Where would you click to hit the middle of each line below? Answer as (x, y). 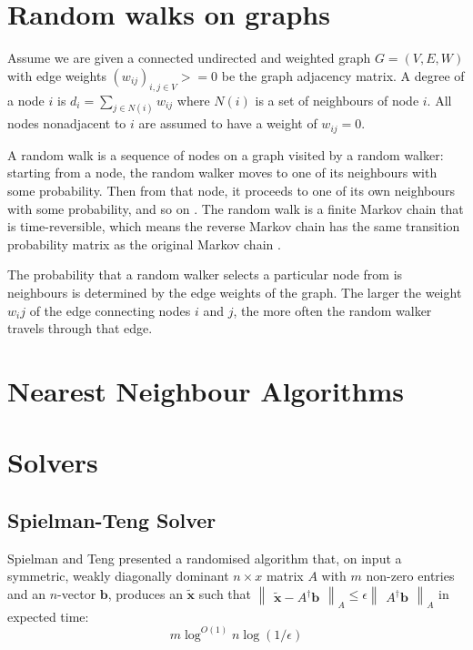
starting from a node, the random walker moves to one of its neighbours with (222, 173)
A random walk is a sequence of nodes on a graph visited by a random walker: (226, 154)
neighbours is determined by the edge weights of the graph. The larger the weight (235, 292)
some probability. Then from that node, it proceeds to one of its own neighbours (231, 191)
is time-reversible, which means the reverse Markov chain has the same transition (234, 226)
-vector (77, 593)
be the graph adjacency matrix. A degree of (343, 75)
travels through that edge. (80, 328)
